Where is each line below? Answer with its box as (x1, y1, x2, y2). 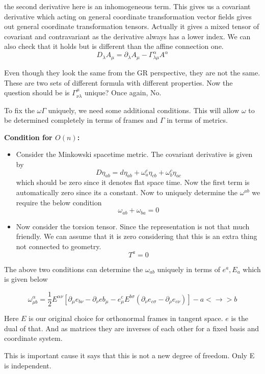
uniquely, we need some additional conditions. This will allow (48, 104, 240, 115)
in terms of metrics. (167, 115, 228, 125)
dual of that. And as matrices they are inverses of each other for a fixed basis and (4, 323, 259, 333)
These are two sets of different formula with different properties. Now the (4, 77, 233, 88)
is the (231, 313, 249, 324)
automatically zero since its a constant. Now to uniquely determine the (16, 186, 238, 197)
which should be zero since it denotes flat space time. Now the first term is (16, 177, 250, 188)
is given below (4, 274, 48, 284)
